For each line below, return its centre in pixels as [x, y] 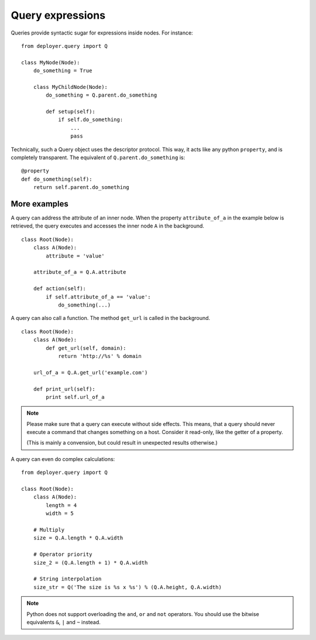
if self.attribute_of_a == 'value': [99, 297]
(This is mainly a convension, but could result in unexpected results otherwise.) [122, 443]
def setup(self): [71, 112]
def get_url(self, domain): [86, 348]
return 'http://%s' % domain [100, 356]
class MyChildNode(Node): [71, 87]
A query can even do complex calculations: [63, 459]
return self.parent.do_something [81, 187]
